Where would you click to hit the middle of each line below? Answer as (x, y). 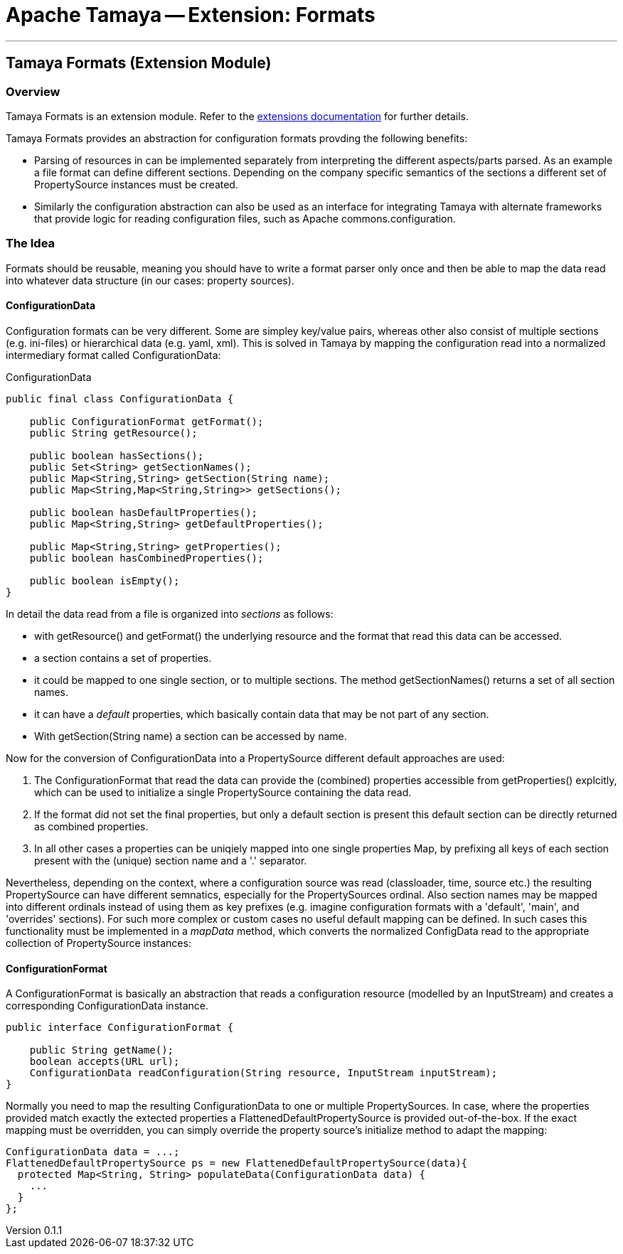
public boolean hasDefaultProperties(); (144, 512)
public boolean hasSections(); (117, 455)
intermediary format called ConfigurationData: (113, 355)
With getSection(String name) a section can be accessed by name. (191, 736)
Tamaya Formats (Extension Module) (139, 63)
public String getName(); (102, 1050)
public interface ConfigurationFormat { (120, 1028)
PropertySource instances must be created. (136, 184)
